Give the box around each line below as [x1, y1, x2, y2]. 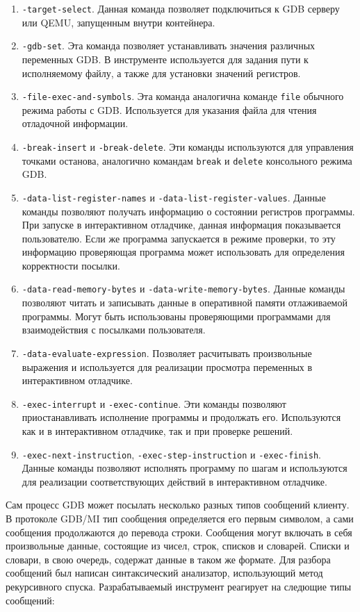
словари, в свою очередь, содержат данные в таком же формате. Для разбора [6, 552, 331, 566]
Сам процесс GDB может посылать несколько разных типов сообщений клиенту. [6, 497, 350, 512]
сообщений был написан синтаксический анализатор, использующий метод [6, 565, 323, 580]
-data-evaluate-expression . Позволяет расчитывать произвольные [22, 345, 312, 360]
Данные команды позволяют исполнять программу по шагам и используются [22, 461, 347, 475]
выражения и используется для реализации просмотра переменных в [22, 359, 313, 374]
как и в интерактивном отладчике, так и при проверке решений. [22, 424, 293, 438]
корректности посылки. [22, 258, 120, 272]
